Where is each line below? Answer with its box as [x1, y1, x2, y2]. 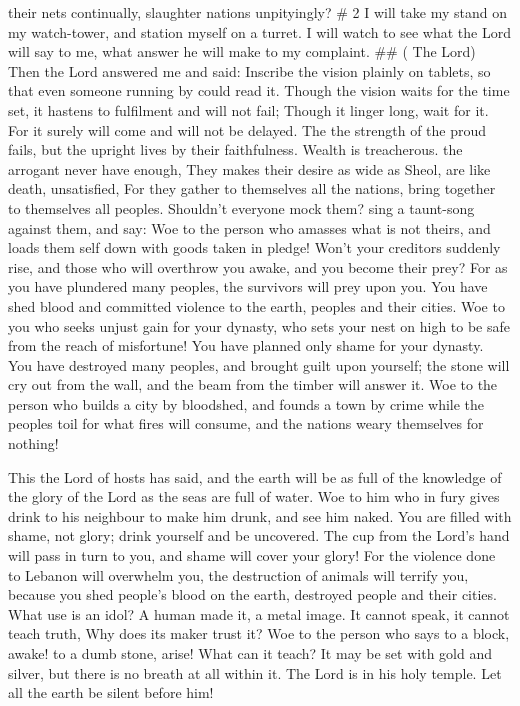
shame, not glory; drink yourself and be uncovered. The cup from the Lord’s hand [8, 525, 510, 546]
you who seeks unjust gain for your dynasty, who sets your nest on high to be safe [8, 315, 511, 336]
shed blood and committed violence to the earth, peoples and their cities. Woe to [8, 295, 505, 316]
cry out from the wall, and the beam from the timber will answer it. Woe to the [8, 374, 498, 395]
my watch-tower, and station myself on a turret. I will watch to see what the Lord [8, 21, 511, 42]
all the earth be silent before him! [8, 682, 214, 703]
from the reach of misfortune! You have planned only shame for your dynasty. [8, 335, 484, 356]
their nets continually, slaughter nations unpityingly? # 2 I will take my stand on [8, 2, 507, 22]
